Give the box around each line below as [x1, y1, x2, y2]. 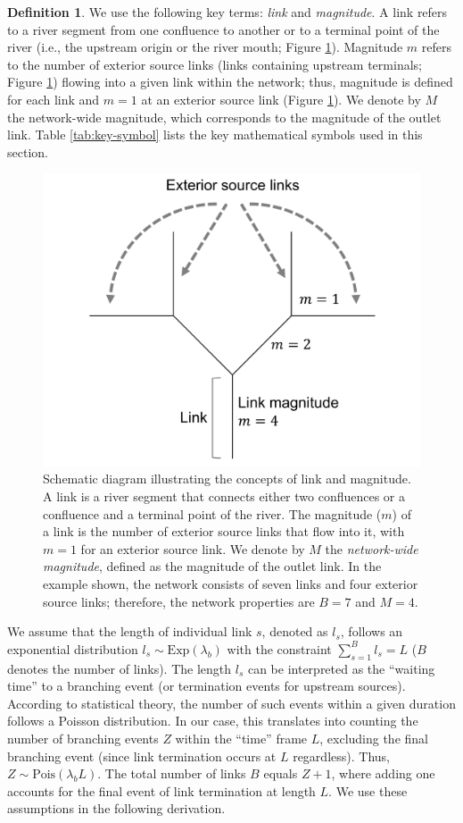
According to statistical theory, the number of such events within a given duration [7, 693, 456, 712]
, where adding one [331, 764, 435, 783]
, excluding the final [319, 728, 428, 747]
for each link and [7, 89, 100, 108]
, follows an [340, 622, 403, 641]
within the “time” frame [175, 728, 308, 747]
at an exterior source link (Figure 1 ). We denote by [141, 89, 421, 108]
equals [263, 764, 298, 783]
